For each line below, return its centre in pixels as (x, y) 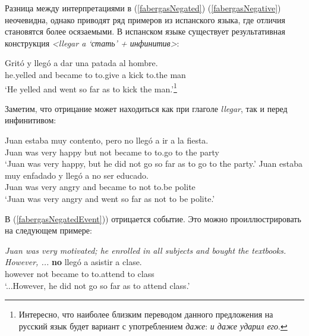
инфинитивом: (31, 120)
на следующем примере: (48, 230)
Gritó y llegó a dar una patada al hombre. (81, 63)
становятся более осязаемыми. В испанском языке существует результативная (145, 31)
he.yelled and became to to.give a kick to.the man (95, 74)
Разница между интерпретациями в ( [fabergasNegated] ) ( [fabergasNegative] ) (143, 8)
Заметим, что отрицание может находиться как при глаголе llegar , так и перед (146, 108)
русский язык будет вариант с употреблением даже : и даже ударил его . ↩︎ (153, 326)
